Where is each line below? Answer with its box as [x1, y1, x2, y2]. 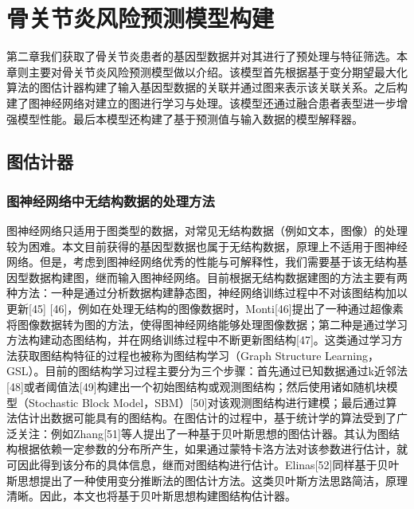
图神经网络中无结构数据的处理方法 [6, 190, 215, 210]
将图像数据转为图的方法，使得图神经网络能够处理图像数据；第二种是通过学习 [6, 315, 408, 332]
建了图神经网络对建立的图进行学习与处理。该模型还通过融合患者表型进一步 [6, 94, 396, 111]
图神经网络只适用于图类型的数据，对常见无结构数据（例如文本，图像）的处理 [6, 222, 408, 239]
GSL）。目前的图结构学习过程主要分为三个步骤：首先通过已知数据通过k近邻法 [6, 362, 408, 379]
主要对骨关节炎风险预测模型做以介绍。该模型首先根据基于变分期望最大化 [28, 63, 408, 80]
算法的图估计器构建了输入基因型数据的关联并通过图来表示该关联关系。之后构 [6, 79, 408, 96]
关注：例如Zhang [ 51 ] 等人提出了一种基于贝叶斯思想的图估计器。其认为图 [17, 425, 389, 441]
